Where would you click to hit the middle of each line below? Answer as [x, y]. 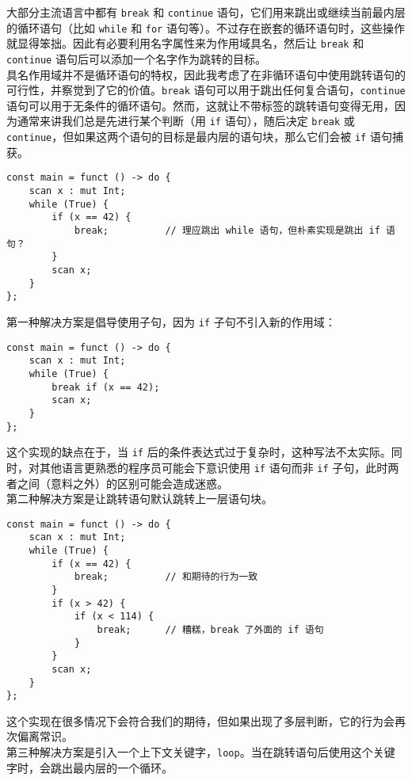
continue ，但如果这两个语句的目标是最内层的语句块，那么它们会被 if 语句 [199, 137]
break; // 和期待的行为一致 [166, 577]
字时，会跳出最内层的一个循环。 [90, 767]
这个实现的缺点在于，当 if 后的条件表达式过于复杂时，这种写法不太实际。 [199, 452]
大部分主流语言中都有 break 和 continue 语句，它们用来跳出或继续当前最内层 [206, 12]
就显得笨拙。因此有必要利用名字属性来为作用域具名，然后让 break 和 [185, 43]
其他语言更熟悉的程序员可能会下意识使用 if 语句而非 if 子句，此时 [214, 467]
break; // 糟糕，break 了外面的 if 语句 [210, 629]
